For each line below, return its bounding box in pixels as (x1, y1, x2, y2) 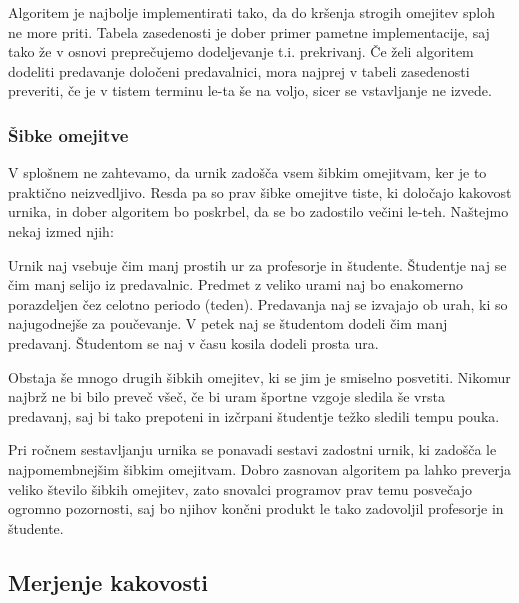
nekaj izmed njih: (8, 220, 114, 241)
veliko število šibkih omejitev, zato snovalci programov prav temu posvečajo (8, 478, 472, 499)
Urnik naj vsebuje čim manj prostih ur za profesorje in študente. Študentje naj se (8, 254, 507, 275)
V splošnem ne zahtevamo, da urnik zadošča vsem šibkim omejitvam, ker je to (8, 162, 487, 183)
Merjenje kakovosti (8, 566, 209, 597)
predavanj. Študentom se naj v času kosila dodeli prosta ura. (8, 332, 379, 353)
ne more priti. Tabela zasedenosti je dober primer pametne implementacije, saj (8, 21, 490, 42)
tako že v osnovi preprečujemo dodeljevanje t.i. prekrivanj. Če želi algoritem (8, 41, 474, 62)
